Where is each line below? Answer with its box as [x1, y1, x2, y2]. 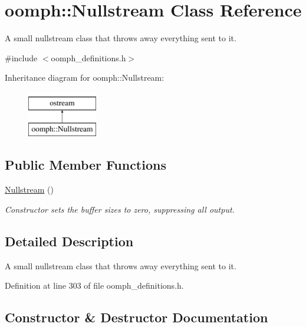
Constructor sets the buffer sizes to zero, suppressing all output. [5, 203, 235, 215]
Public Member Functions [5, 156, 166, 174]
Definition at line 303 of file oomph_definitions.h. [5, 279, 184, 292]
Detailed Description [5, 232, 134, 250]
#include [5, 51, 38, 64]
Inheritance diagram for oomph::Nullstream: [5, 71, 164, 84]
